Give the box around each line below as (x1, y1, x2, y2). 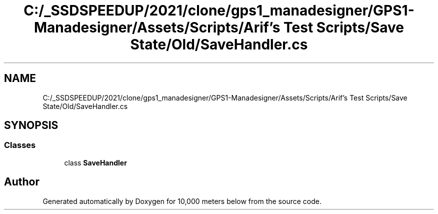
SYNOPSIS (4, 119, 58, 132)
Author (4, 175, 39, 188)
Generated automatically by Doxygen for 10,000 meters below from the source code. (42, 196, 321, 205)
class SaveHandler (64, 158, 127, 167)
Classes (4, 140, 36, 150)
